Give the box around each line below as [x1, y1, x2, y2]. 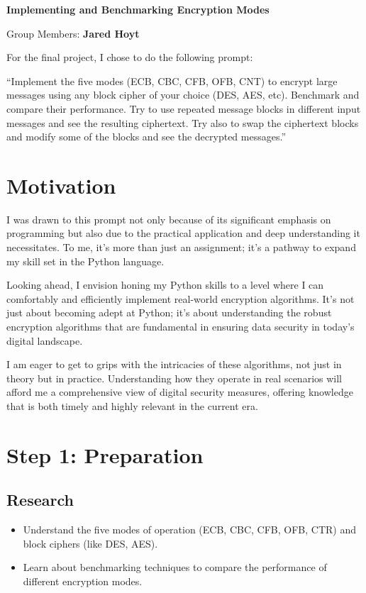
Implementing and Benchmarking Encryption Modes [6, 2, 270, 16]
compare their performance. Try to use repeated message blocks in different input [6, 101, 361, 116]
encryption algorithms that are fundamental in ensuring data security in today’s [6, 319, 355, 334]
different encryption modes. [23, 573, 143, 588]
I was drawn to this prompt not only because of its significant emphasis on [6, 211, 331, 226]
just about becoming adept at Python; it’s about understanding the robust [6, 305, 332, 320]
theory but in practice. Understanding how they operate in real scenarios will [6, 370, 342, 385]
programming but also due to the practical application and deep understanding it [6, 226, 360, 240]
